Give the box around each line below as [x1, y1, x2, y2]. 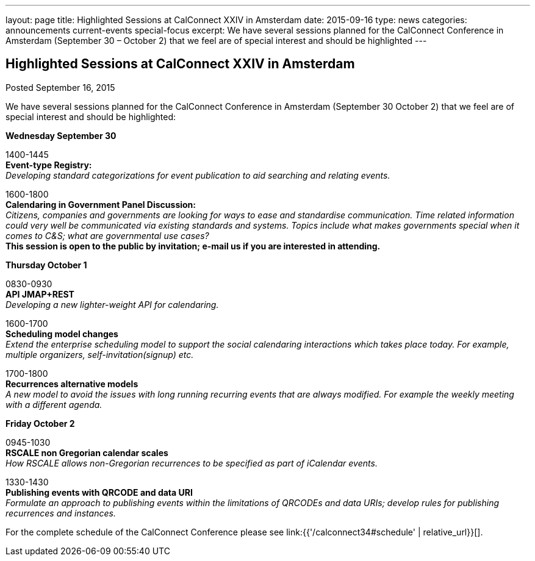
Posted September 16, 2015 [5, 82, 115, 93]
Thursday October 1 [5, 259, 87, 270]
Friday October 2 [5, 418, 75, 429]
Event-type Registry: [5, 159, 92, 170]
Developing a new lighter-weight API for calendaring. [5, 299, 219, 310]
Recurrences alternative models [5, 378, 138, 389]
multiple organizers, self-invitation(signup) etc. [5, 349, 194, 360]
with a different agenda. [5, 399, 102, 410]
